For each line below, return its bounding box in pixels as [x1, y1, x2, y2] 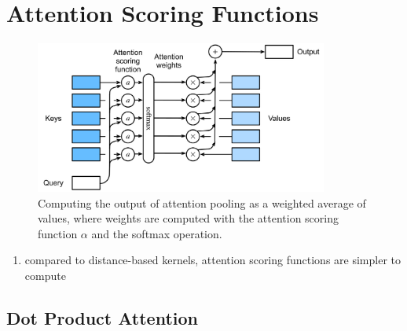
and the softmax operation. [91, 225, 222, 241]
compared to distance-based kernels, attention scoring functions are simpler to [24, 252, 401, 268]
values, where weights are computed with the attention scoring [38, 210, 339, 226]
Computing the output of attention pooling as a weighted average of [38, 194, 366, 211]
